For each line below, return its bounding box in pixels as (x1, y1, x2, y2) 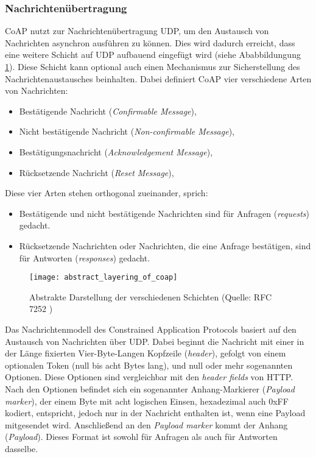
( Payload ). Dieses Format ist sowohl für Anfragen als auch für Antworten (5, 430, 278, 443)
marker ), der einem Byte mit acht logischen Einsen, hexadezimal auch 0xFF (5, 394, 289, 407)
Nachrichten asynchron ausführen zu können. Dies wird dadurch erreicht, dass (5, 36, 295, 49)
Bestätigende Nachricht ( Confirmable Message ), (19, 104, 197, 117)
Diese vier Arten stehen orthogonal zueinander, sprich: (5, 186, 208, 199)
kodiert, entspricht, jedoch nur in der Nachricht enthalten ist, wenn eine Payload (5, 406, 306, 419)
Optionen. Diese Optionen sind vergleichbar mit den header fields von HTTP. (5, 370, 293, 383)
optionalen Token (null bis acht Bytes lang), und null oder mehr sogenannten (5, 358, 293, 371)
